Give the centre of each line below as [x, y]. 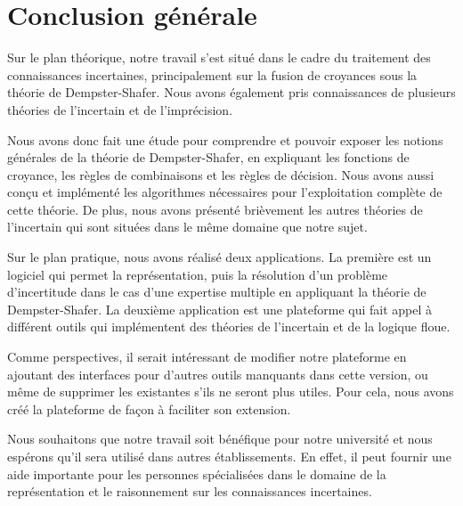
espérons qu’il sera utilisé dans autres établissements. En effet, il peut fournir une [229, 456]
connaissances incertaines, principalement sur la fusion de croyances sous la [212, 74]
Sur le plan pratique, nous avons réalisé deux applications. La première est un [219, 257]
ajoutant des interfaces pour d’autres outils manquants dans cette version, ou [218, 374]
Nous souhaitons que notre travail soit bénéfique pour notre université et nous [220, 439]
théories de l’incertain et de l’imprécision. [120, 109]
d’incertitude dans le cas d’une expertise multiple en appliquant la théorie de [217, 292]
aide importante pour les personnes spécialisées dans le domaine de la [197, 473]
